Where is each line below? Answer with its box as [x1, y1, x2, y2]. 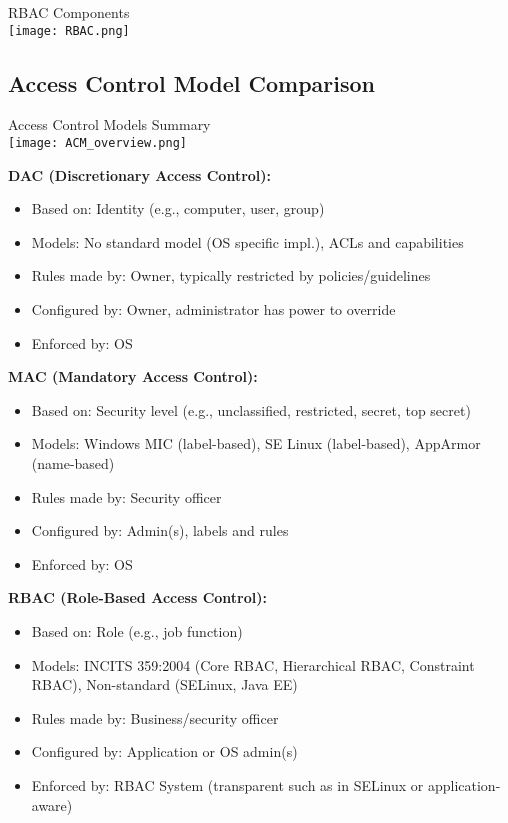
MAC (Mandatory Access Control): [8, 366, 258, 387]
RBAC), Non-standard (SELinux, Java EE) [31, 674, 298, 695]
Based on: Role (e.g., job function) [31, 621, 243, 642]
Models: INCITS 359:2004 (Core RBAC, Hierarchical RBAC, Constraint [31, 654, 475, 675]
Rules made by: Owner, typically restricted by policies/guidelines [31, 265, 431, 286]
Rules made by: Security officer [31, 486, 222, 507]
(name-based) [31, 453, 115, 474]
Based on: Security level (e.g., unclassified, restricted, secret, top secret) [31, 399, 471, 420]
